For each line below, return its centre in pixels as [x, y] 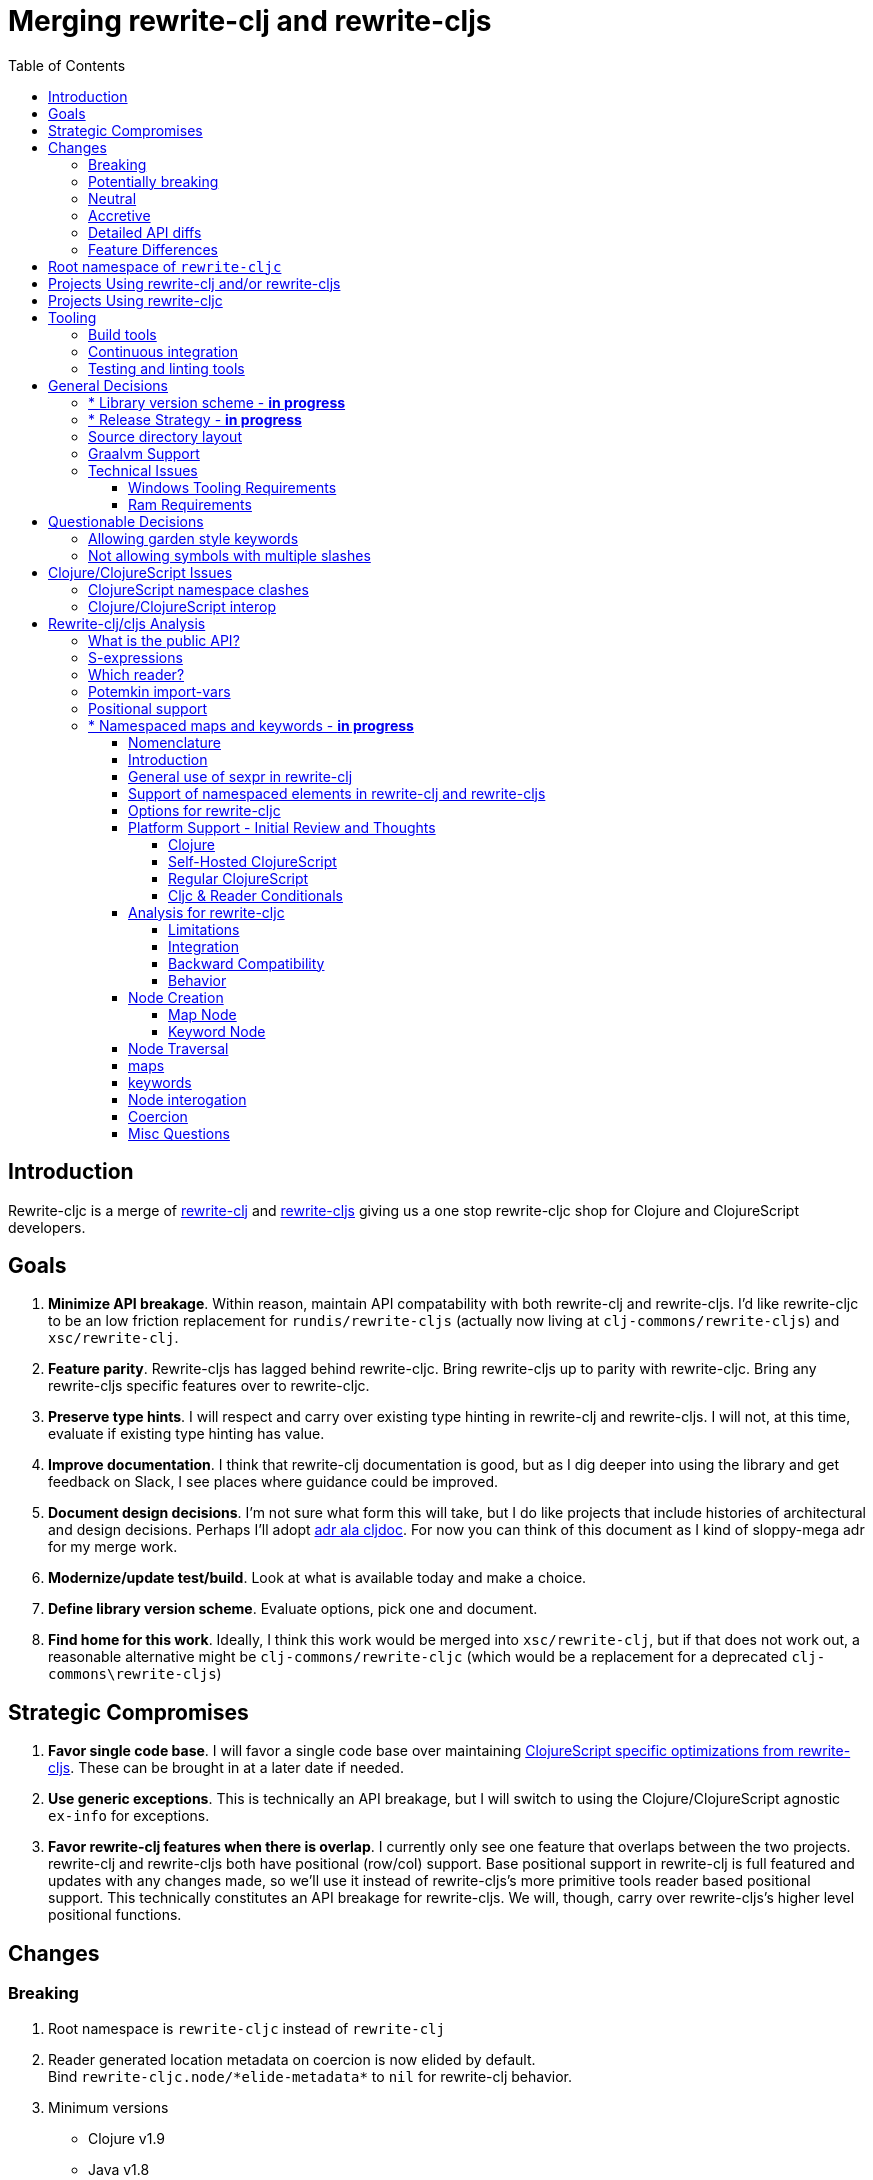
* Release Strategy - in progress [195, 419]
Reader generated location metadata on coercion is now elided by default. [292, 2059]
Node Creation [176, 997]
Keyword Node [217, 1031]
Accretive [119, 215]
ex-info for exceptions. [129, 1816]
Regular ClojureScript [238, 878]
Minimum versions [108, 2107]
